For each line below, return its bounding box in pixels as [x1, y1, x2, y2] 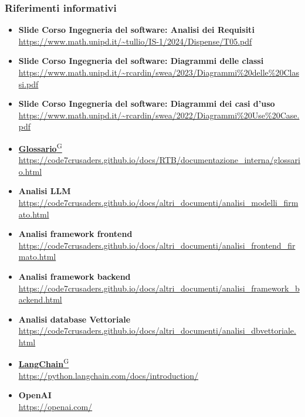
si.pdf [18, 77, 39, 90]
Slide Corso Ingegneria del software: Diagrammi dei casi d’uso [18, 97, 275, 110]
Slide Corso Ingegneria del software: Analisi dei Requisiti [18, 23, 255, 36]
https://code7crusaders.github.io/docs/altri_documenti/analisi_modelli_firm [18, 196, 299, 208]
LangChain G [18, 356, 69, 370]
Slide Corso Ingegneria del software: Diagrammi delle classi [18, 55, 264, 67]
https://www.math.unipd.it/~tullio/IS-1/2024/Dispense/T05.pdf [18, 35, 252, 47]
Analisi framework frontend [18, 228, 133, 240]
